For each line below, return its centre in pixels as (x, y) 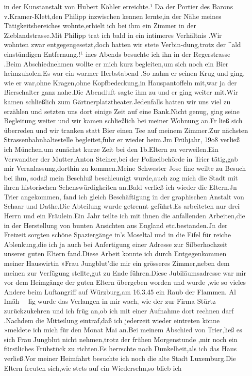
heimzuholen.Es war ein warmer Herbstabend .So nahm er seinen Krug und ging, (125, 73)
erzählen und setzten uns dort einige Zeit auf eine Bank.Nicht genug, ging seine (122, 111)
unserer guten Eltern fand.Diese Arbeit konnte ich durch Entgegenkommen (115, 253)
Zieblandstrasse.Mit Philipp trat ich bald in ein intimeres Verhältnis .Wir (113, 35)
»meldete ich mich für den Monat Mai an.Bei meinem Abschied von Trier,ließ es (123, 330)
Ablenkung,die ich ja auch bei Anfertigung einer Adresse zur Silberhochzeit (116, 244)
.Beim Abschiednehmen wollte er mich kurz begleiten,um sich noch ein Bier (116, 63)
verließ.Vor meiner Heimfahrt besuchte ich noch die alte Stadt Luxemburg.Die (120, 358)
